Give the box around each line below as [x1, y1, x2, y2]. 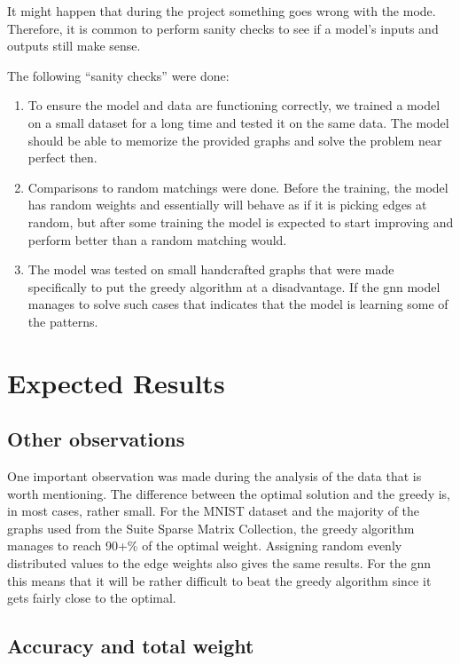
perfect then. [27, 148, 97, 167]
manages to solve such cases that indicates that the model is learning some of [27, 295, 448, 313]
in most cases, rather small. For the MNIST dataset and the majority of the [7, 502, 420, 520]
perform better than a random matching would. [27, 230, 287, 249]
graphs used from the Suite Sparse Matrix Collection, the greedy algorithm [7, 518, 415, 537]
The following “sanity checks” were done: [7, 66, 230, 84]
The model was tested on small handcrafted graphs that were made [27, 260, 394, 279]
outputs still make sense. [7, 36, 141, 55]
